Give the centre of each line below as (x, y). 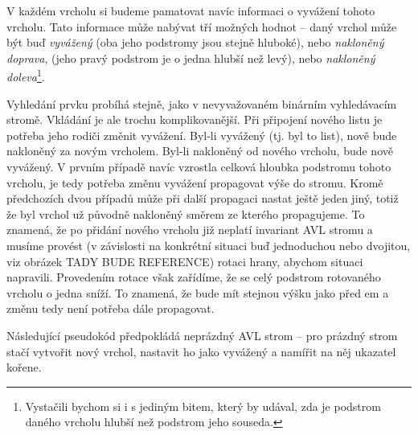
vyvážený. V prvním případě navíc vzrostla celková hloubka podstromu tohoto (199, 166)
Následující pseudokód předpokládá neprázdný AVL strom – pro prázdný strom (202, 335)
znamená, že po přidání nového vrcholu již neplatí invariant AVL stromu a (190, 230)
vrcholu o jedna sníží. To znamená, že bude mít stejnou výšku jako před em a (198, 292)
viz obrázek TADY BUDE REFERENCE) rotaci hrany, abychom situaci (185, 261)
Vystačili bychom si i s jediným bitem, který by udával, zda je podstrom (203, 406)
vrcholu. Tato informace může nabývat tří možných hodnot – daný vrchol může (202, 26)
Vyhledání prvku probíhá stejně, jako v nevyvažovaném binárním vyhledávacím (202, 103)
